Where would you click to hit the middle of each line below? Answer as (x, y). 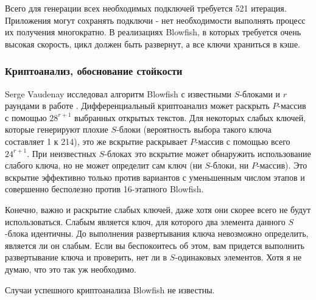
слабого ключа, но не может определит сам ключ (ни (104, 165)
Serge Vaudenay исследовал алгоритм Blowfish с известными (118, 93)
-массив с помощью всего (243, 141)
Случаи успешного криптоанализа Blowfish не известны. (110, 289)
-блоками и (260, 93)
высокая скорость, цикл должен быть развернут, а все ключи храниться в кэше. (153, 44)
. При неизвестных (62, 153)
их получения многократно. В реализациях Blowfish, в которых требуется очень (153, 32)
